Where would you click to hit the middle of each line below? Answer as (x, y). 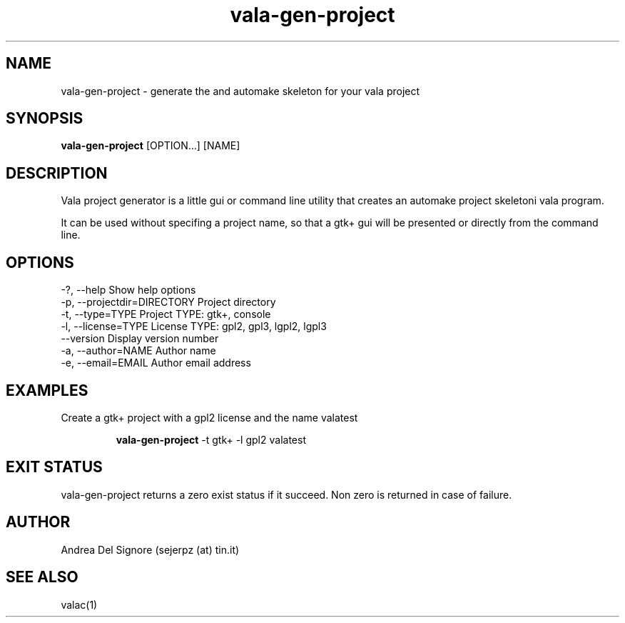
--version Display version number (140, 339)
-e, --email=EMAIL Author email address (156, 363)
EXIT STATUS (54, 467)
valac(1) (79, 604)
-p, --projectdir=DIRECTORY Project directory (168, 302)
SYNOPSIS (45, 119)
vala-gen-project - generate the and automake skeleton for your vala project (240, 91)
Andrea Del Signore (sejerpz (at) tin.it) (150, 549)
